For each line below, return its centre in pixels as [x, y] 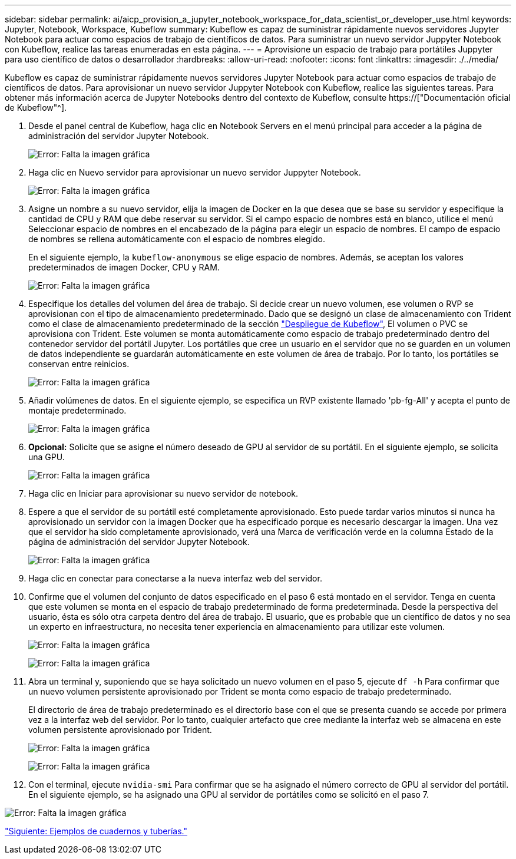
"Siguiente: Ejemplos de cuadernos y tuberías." [96, 831]
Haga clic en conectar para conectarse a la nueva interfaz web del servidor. [175, 578]
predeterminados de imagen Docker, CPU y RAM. [124, 267]
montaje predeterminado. [77, 410]
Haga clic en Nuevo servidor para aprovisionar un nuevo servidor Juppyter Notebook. [195, 172]
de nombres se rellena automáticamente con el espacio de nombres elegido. [177, 239]
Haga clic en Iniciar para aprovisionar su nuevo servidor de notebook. [163, 493]
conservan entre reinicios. [79, 364]
